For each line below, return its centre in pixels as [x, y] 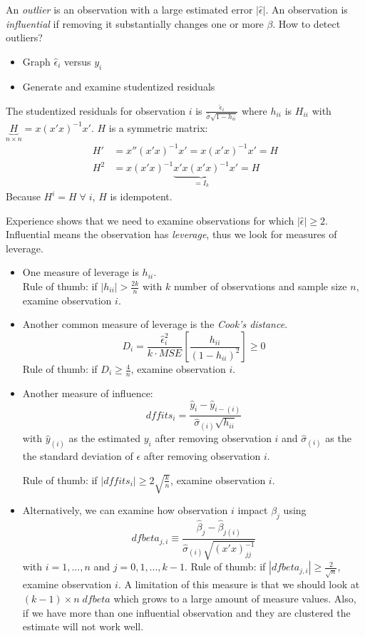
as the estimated [105, 438]
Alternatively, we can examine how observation [125, 510]
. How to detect [307, 23]
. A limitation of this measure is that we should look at [239, 584]
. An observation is [307, 9]
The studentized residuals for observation [96, 110]
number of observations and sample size [260, 286]
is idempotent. [141, 196]
